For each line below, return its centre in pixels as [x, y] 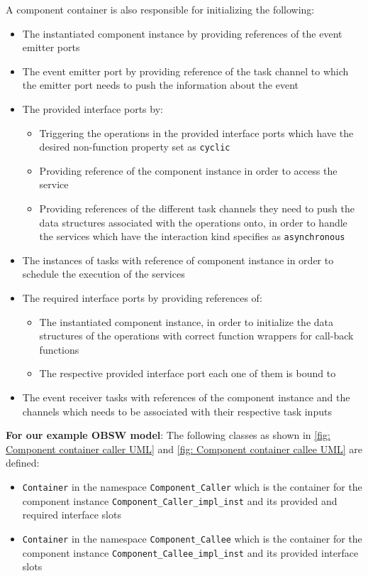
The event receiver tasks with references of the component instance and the [186, 397]
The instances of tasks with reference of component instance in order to [178, 260]
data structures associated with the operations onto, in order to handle [193, 222]
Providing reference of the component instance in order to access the [188, 170]
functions [59, 349]
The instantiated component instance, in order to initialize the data [186, 321]
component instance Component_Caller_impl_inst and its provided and [180, 500]
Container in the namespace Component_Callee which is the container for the [192, 538]
